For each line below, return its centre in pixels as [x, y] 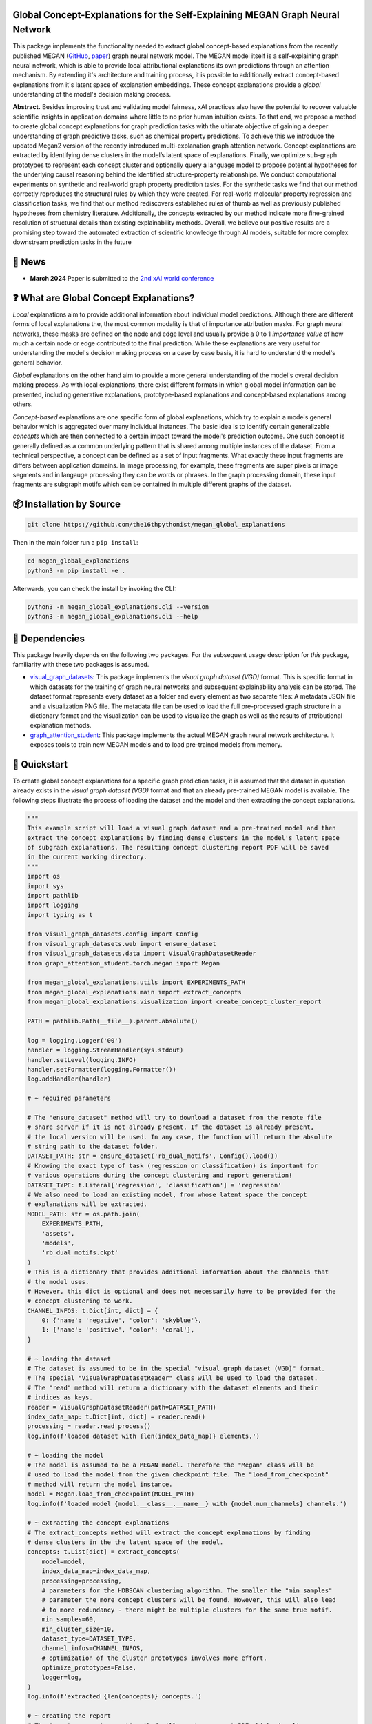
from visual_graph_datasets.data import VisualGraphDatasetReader [142, 954]
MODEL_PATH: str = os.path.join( [84, 1214]
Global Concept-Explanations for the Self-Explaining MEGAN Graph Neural [176, 15]
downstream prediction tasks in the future [72, 242]
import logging [53, 905]
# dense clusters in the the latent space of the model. [125, 1542]
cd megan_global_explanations [78, 561]
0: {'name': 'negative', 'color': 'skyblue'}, [122, 1320]
